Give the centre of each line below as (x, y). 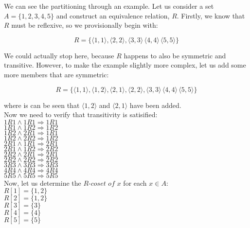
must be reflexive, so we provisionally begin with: (85, 25)
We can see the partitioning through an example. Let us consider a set (109, 6)
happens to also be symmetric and (175, 55)
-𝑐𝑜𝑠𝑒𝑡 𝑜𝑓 (102, 184)
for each (135, 183)
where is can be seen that (42, 105)
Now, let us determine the (43, 183)
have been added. (155, 105)
